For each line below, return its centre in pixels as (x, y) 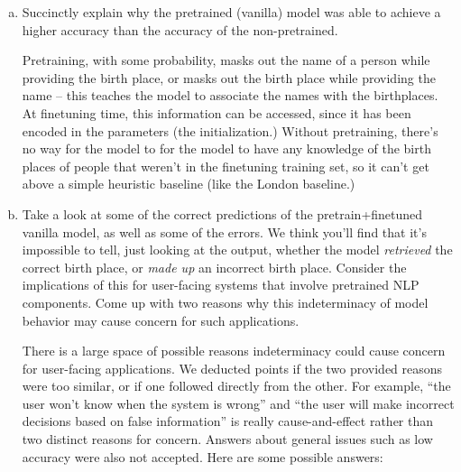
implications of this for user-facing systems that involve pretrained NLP (221, 285)
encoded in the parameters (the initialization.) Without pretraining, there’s (230, 130)
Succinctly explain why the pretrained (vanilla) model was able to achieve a (231, 12)
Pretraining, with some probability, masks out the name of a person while (226, 60)
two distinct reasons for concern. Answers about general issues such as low (227, 439)
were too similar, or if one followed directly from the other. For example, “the (236, 386)
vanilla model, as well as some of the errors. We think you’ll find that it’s (224, 231)
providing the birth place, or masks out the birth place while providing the (229, 77)
